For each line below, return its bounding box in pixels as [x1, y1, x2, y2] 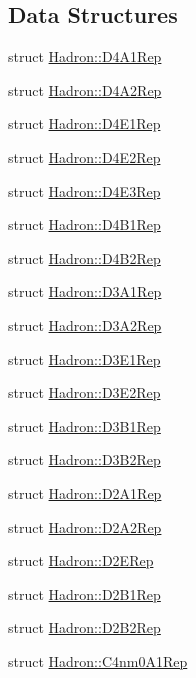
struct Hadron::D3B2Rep [8, 449, 161, 470]
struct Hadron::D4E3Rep [8, 180, 161, 201]
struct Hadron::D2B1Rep [8, 583, 161, 604]
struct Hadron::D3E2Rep [8, 382, 161, 403]
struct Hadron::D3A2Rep [8, 314, 162, 335]
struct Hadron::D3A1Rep [8, 281, 162, 302]
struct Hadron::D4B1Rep [8, 214, 161, 235]
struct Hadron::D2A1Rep [8, 482, 162, 503]
